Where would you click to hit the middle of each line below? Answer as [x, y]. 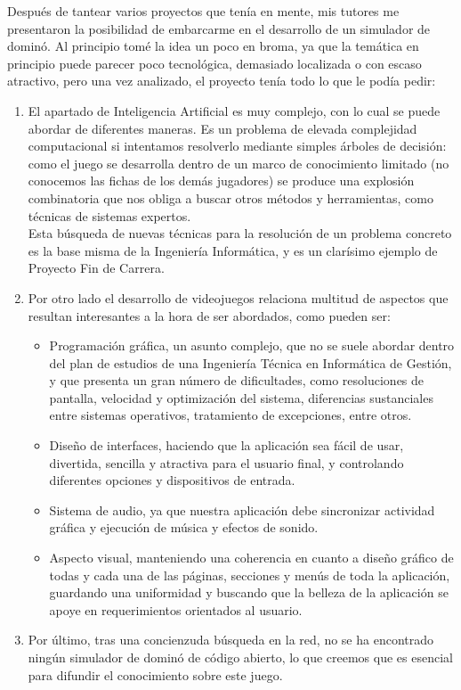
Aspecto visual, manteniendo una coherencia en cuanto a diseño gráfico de [251, 558]
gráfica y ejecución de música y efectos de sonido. [184, 527]
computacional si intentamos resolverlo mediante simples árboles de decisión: [237, 146]
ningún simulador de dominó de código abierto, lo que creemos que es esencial [240, 657]
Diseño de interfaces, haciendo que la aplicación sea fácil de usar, [226, 445]
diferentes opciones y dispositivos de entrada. [172, 480]
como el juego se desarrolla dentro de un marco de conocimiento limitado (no [239, 163]
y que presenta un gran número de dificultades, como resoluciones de [237, 380]
